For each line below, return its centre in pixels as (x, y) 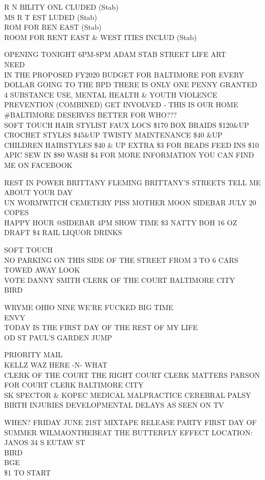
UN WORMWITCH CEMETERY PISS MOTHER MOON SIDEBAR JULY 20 (130, 202)
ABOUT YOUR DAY (39, 192)
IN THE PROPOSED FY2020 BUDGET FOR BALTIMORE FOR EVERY (124, 74)
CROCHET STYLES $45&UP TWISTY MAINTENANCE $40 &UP (113, 135)
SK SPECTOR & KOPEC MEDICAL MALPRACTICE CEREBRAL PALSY (128, 395)
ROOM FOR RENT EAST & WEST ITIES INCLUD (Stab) (100, 37)
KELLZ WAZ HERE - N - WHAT (56, 364)
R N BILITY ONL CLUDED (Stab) (61, 7)
